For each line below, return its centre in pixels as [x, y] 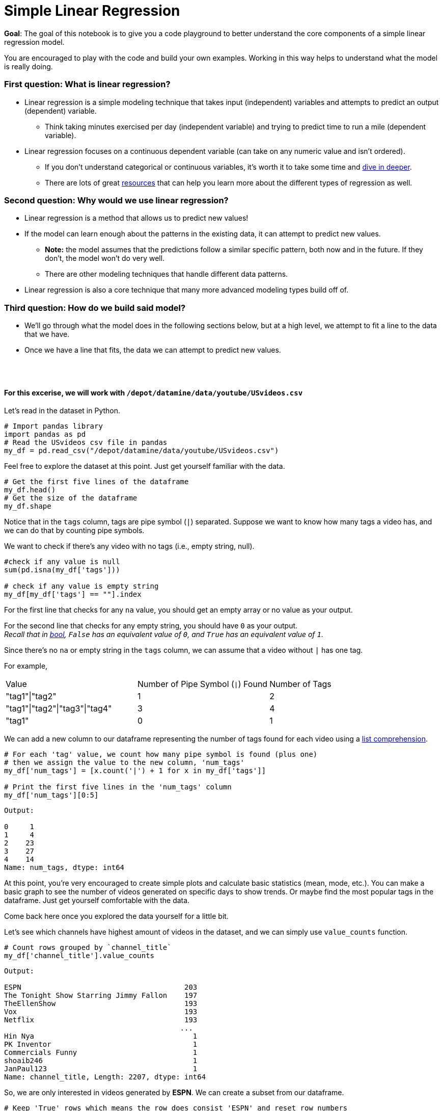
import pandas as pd [45, 434]
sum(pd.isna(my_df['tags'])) [62, 570]
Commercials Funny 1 [101, 1053]
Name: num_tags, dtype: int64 [64, 868]
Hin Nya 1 [101, 1036]
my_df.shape [28, 506]
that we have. [47, 334]
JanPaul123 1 [101, 1069]
